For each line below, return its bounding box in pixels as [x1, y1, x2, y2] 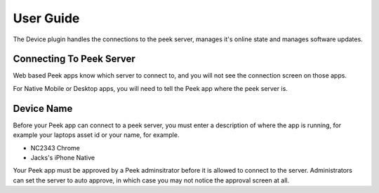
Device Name [13, 102, 73, 115]
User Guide [13, 10, 80, 26]
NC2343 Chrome [30, 143, 80, 152]
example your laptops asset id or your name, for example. [13, 131, 180, 139]
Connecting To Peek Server [13, 53, 136, 65]
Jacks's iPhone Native [30, 153, 95, 162]
